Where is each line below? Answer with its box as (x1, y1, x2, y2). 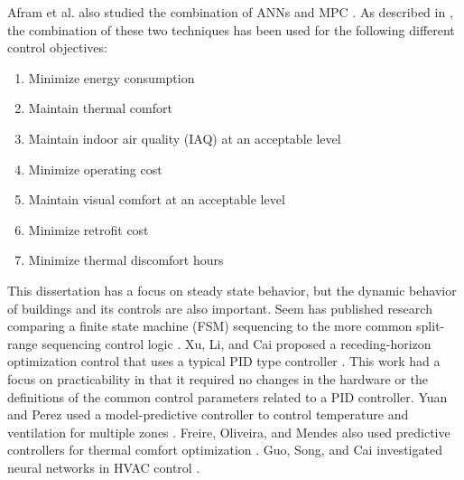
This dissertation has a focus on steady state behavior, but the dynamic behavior (7, 280, 457, 299)
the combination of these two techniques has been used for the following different (7, 20, 455, 39)
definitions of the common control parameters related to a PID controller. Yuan (7, 387, 448, 406)
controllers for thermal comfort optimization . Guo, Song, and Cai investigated (7, 440, 442, 459)
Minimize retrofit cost (28, 220, 149, 239)
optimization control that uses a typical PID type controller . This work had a (7, 352, 441, 371)
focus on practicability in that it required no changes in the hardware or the (7, 369, 428, 388)
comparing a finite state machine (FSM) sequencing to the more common (7, 316, 413, 335)
